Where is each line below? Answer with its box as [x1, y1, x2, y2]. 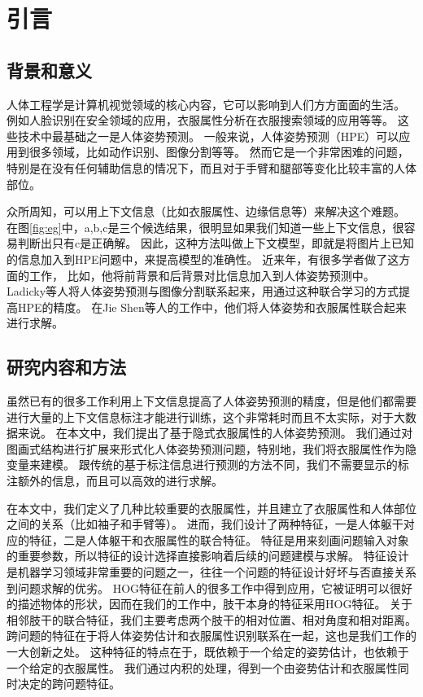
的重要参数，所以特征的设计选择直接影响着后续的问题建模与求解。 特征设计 [7, 547, 409, 564]
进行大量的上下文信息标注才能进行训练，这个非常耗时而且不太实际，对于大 [7, 408, 405, 425]
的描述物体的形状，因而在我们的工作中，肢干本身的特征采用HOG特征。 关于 [7, 595, 413, 612]
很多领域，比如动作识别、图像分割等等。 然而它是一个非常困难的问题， [28, 143, 409, 160]
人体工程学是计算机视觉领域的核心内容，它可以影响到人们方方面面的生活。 [7, 95, 405, 112]
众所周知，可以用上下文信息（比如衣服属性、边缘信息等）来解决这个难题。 [7, 203, 405, 220]
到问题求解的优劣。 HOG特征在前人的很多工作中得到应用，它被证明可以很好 [7, 579, 413, 596]
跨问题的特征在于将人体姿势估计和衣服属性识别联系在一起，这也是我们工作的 [7, 627, 416, 644]
